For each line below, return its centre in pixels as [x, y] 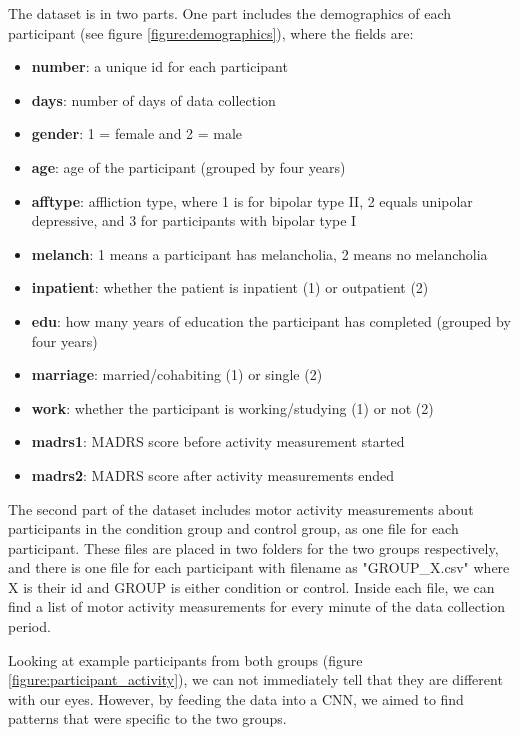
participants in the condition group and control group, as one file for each [233, 528]
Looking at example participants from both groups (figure [185, 659]
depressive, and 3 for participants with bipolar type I [194, 220]
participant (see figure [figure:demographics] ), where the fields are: [211, 32]
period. [29, 626]
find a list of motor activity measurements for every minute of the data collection [256, 606]
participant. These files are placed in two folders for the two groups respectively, [253, 547]
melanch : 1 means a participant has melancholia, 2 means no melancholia [259, 253]
